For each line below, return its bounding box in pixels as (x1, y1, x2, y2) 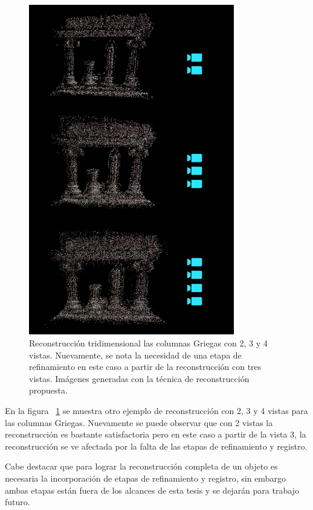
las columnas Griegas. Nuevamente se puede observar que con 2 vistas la (5, 416, 273, 429)
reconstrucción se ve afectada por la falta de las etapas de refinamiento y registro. (5, 439, 308, 452)
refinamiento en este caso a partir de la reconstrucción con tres (29, 360, 262, 373)
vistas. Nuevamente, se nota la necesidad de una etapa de (29, 348, 242, 361)
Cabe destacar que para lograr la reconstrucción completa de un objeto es (5, 460, 278, 473)
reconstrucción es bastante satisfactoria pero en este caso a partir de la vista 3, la (5, 428, 306, 441)
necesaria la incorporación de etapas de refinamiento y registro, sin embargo (5, 471, 286, 484)
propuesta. (29, 384, 68, 397)
